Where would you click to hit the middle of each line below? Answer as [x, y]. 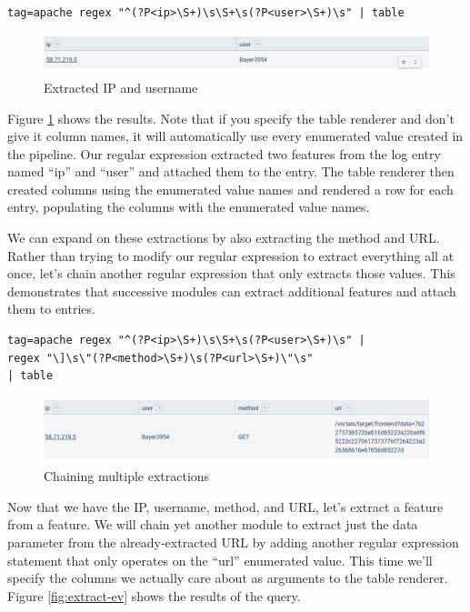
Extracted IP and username [121, 87]
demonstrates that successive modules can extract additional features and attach [232, 291]
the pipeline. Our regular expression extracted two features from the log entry [224, 153]
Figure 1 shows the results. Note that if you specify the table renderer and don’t [231, 118]
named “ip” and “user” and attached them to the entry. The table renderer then [231, 171]
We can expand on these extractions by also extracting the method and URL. [224, 238]
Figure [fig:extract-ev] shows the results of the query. [154, 595]
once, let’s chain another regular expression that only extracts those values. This [231, 273]
